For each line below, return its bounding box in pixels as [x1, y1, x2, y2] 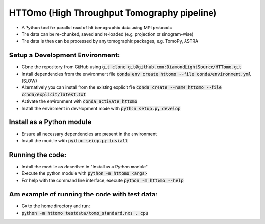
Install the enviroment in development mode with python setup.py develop [21, 105, 181, 111]
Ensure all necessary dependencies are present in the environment [21, 131, 157, 137]
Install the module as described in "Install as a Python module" [21, 164, 148, 169]
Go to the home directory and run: [21, 203, 90, 209]
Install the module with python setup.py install [21, 138, 128, 143]
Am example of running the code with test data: [9, 190, 158, 198]
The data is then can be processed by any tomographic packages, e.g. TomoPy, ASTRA [21, 38, 199, 44]
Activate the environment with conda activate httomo [21, 98, 137, 104]
